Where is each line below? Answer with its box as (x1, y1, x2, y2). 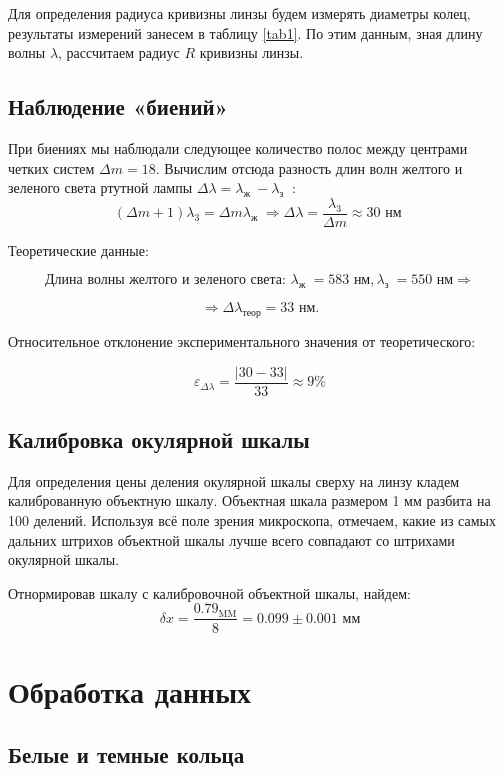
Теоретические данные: (8, 239, 149, 260)
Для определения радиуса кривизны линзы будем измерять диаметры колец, (8, 3, 471, 23)
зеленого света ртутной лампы (8, 177, 193, 198)
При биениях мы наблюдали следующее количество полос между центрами (8, 137, 468, 158)
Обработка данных (8, 670, 252, 711)
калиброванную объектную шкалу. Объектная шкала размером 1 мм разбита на (8, 490, 491, 511)
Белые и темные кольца (8, 739, 245, 770)
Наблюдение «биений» (8, 91, 229, 122)
